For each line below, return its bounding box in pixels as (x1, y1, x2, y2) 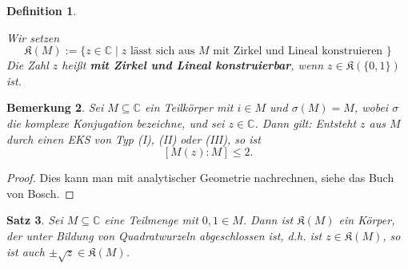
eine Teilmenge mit (104, 212, 198, 228)
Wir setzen (6, 29, 60, 45)
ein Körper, (338, 212, 395, 228)
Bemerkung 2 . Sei (6, 99, 104, 116)
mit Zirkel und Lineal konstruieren (213, 45, 383, 57)
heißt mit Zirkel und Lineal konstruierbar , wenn (62, 57, 324, 73)
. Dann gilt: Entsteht (254, 114, 357, 131)
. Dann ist (242, 212, 294, 228)
